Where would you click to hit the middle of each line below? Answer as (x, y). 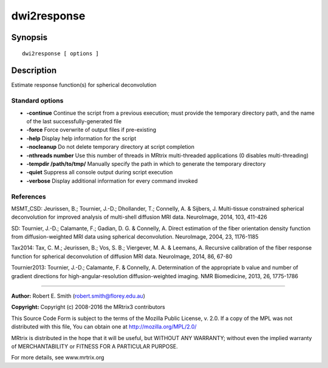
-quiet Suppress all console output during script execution (100, 172)
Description (34, 71)
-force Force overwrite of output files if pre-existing (91, 130)
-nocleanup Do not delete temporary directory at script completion (110, 147)
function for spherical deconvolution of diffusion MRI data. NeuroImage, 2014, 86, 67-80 (122, 256)
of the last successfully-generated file (74, 121)
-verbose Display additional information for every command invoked (112, 181)
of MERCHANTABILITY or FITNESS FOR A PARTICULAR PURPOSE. (95, 346)
